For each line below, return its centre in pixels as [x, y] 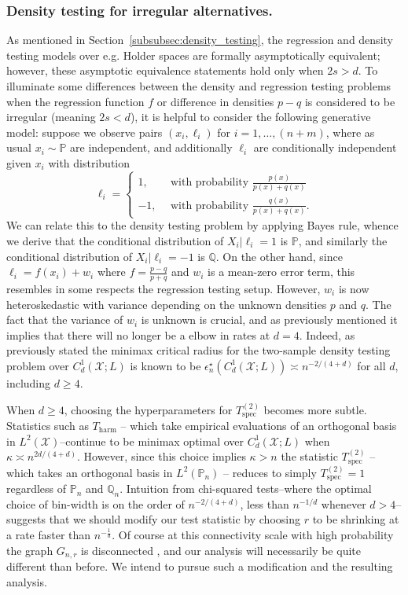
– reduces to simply [270, 472]
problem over [38, 365]
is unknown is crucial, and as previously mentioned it [269, 320]
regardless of [37, 488]
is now [354, 288]
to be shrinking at [356, 519]
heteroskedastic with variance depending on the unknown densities [167, 304]
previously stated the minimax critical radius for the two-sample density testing [198, 350]
